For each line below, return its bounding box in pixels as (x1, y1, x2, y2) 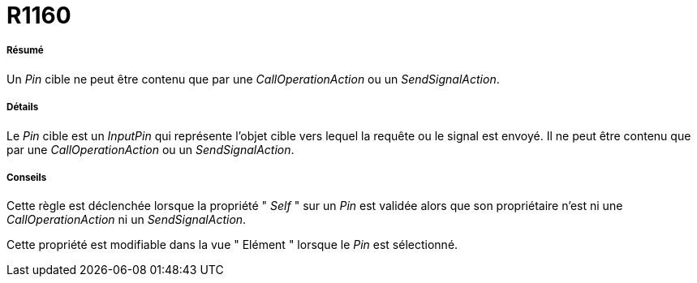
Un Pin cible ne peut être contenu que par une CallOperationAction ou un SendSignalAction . (6, 71, 500, 86)
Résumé (6, 45, 44, 57)
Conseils (6, 171, 47, 183)
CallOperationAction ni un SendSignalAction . (6, 212, 247, 227)
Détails (6, 101, 39, 114)
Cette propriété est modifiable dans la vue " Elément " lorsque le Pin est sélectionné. (6, 238, 458, 252)
